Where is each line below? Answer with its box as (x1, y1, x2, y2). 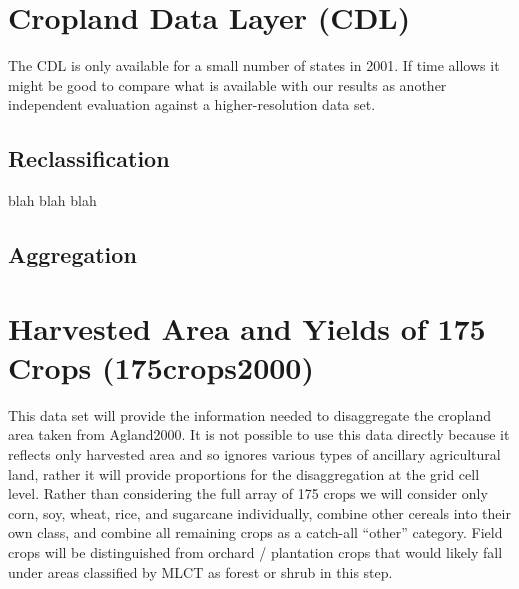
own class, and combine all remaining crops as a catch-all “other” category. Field (8, 522, 503, 543)
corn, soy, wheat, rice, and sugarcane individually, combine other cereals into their (8, 502, 511, 523)
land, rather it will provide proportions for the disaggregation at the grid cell (8, 463, 480, 484)
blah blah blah (8, 190, 97, 211)
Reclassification (8, 143, 170, 174)
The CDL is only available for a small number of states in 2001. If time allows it (8, 55, 500, 76)
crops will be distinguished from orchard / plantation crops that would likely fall (8, 541, 503, 562)
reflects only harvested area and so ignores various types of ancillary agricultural (8, 443, 501, 464)
